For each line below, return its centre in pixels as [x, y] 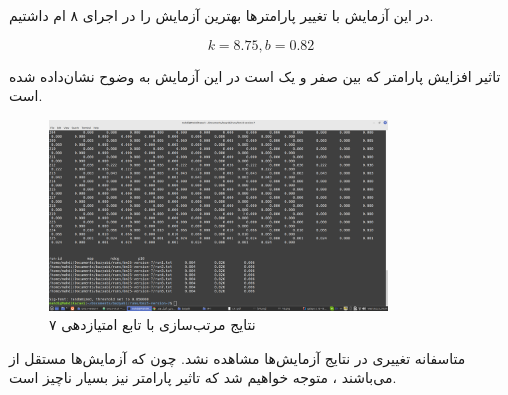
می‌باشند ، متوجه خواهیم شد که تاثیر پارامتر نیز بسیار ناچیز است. [203, 377]
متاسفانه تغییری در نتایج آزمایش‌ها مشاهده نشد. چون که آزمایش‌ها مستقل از [237, 357]
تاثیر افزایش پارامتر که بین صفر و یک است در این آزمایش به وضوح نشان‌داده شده [255, 75]
